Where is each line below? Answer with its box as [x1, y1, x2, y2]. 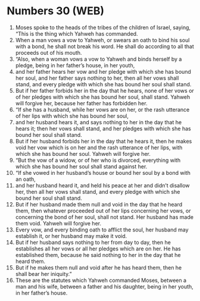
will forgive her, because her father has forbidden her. [15, 99, 148, 106]
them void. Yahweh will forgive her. [15, 220, 102, 227]
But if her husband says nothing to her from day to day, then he [15, 239, 171, 246]
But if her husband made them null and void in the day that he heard [15, 200, 183, 208]
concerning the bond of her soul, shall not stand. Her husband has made [15, 213, 194, 221]
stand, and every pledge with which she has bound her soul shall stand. [15, 80, 192, 87]
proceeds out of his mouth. [15, 49, 82, 56]
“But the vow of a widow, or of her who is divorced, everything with [15, 156, 181, 164]
